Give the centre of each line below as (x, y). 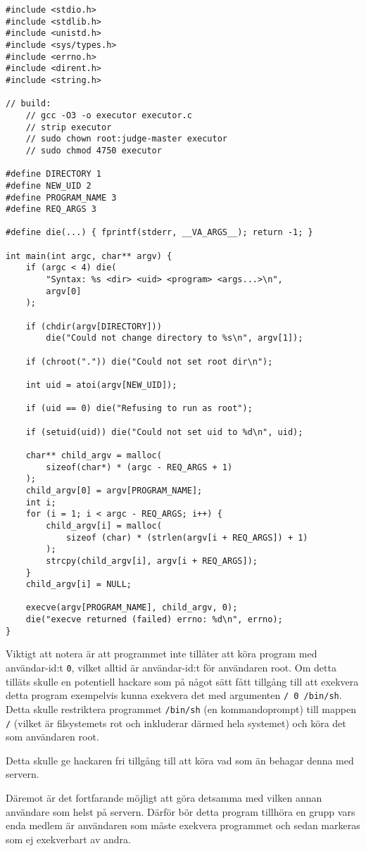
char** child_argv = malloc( (94, 455)
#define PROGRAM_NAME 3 (61, 197)
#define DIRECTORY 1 (54, 174)
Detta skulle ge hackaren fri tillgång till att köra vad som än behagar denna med (180, 760)
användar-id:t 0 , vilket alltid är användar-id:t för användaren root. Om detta (171, 668)
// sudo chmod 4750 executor (94, 150)
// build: (29, 104)
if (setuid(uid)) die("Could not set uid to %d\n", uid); (164, 432)
